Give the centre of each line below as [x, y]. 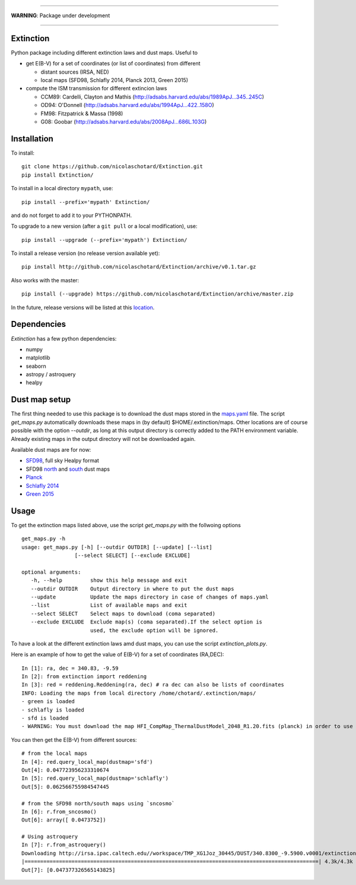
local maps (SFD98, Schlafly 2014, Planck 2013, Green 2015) [115, 80]
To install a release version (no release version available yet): [85, 253]
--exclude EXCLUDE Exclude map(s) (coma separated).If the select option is [147, 622]
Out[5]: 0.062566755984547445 [66, 787]
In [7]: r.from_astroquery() [64, 845]
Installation [32, 139]
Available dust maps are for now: [51, 449]
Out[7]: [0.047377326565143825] [69, 870]
